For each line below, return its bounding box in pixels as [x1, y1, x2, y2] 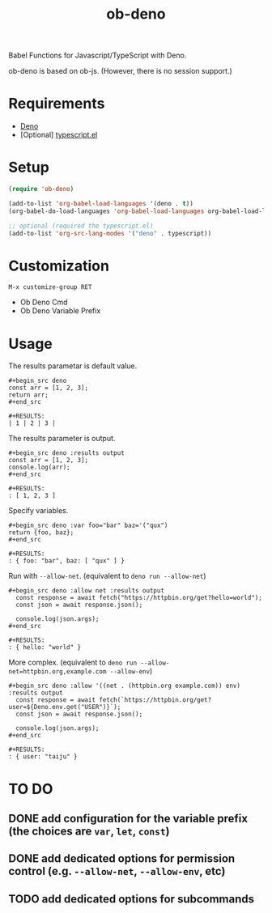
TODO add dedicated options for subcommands [8, 892, 255, 906]
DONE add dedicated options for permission [8, 851, 236, 866]
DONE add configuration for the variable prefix [8, 811, 249, 826]
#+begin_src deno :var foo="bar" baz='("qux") [8, 521, 168, 530]
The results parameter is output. [8, 434, 116, 444]
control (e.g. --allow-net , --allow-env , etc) [8, 864, 226, 878]
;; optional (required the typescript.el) [8, 222, 154, 230]
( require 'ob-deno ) [8, 185, 74, 193]
